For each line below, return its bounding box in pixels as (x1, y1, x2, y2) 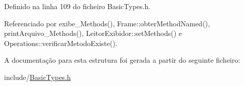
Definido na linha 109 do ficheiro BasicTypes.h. (4, 1, 151, 11)
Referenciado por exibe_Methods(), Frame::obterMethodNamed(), (4, 18, 210, 28)
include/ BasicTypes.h (4, 71, 71, 82)
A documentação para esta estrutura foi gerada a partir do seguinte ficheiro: (4, 55, 240, 65)
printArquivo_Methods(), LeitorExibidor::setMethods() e (4, 28, 182, 38)
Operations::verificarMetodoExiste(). (4, 37, 117, 48)
